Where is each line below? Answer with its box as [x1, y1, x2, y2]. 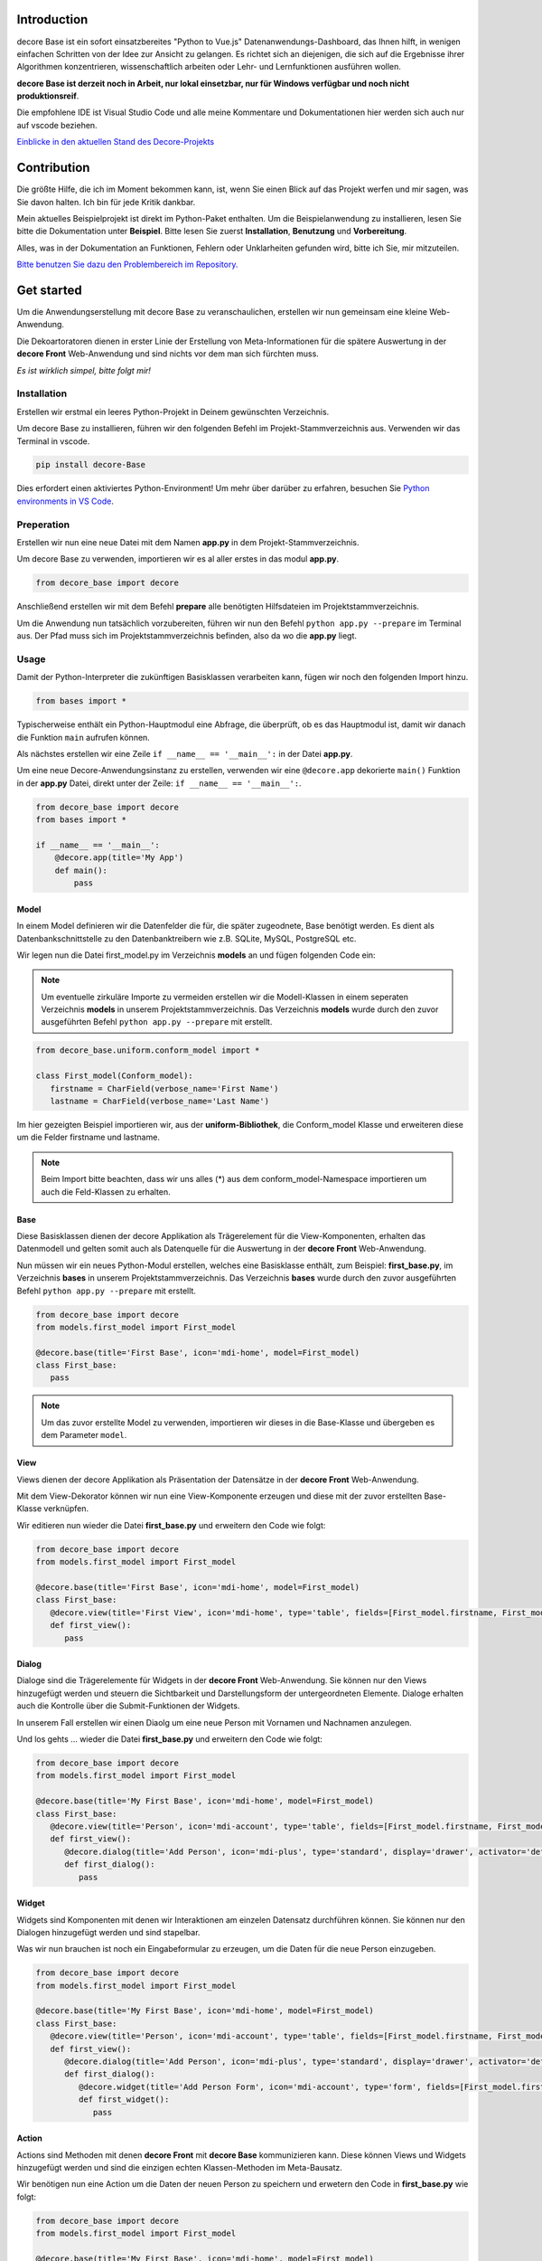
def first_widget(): [78, 2095, 170, 2105]
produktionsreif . [16, 90, 79, 101]
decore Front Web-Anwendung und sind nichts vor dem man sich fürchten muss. [16, 348, 320, 359]
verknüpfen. [43, 1503, 89, 1514]
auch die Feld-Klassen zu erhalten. [41, 1186, 171, 1197]
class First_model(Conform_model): [35, 1071, 193, 1081]
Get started [16, 282, 82, 298]
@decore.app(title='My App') [54, 853, 184, 863]
